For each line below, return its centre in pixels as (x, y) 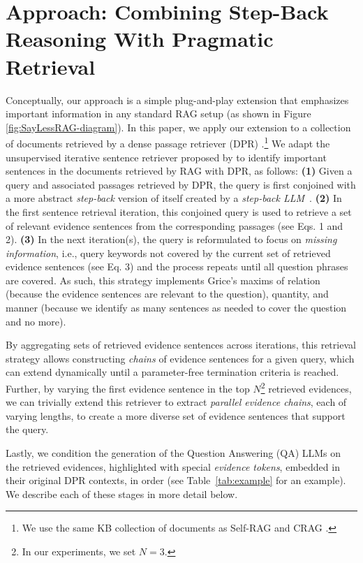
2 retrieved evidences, (306, 387)
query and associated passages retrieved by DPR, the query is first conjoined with (181, 184)
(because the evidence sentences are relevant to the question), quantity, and (167, 294)
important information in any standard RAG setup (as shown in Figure (158, 114)
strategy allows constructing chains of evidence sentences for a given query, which (180, 358)
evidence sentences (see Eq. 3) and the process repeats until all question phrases (177, 266)
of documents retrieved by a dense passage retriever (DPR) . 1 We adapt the (168, 142)
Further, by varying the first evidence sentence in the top (128, 388)
